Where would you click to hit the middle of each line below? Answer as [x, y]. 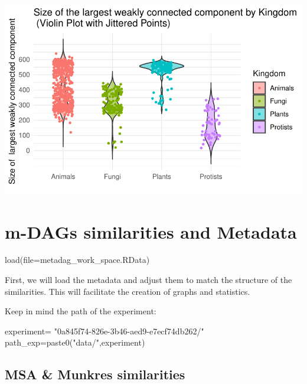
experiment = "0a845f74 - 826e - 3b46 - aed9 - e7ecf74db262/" [104, 331]
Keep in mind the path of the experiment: [81, 311]
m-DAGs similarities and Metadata [151, 231]
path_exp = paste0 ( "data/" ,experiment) [75, 342]
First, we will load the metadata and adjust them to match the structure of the [148, 280]
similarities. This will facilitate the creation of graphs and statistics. [128, 291]
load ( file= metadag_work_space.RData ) [77, 260]
